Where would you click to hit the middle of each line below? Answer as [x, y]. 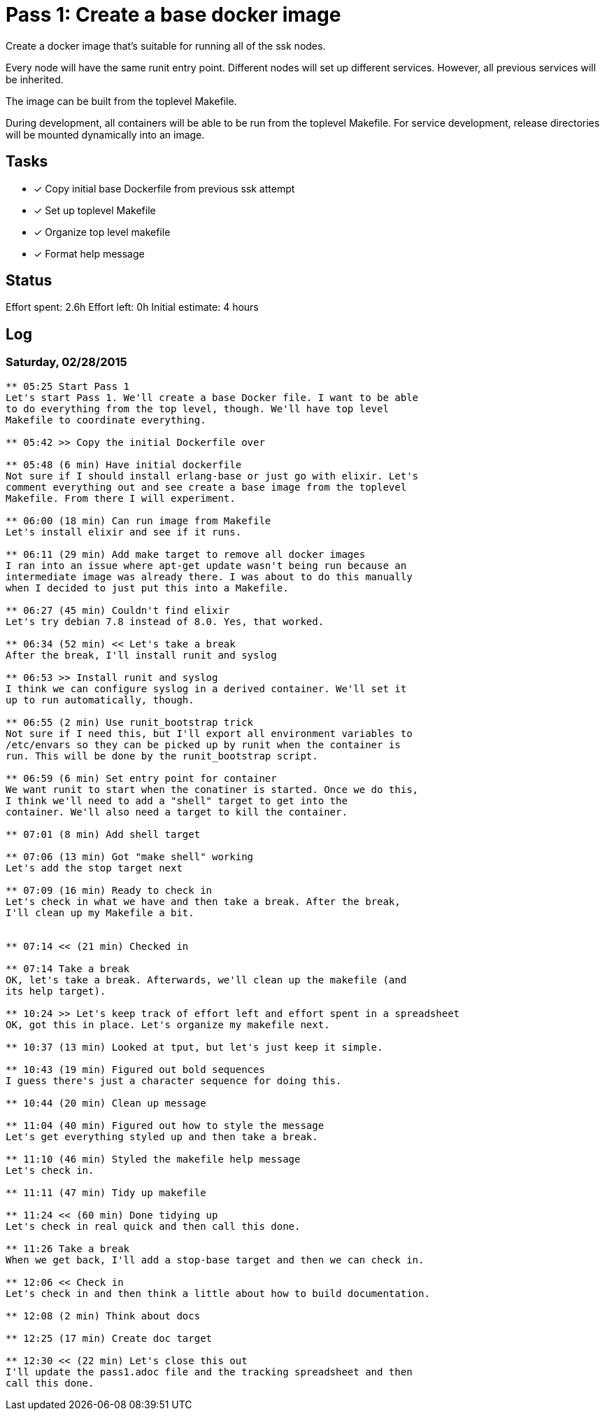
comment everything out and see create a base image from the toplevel [206, 487]
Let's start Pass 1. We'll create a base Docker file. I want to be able [212, 397]
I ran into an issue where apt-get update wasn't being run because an [206, 565]
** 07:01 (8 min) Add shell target [103, 834]
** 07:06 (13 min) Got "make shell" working [130, 856]
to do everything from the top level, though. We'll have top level [197, 408]
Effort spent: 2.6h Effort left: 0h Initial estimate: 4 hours [132, 307]
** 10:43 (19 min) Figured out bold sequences [135, 1069]
